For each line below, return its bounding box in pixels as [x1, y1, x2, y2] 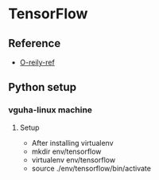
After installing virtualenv [31, 138, 114, 147]
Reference [8, 37, 61, 50]
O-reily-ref [19, 57, 56, 67]
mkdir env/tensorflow [31, 147, 102, 156]
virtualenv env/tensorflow [31, 155, 116, 164]
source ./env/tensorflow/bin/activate [31, 163, 151, 173]
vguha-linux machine [8, 104, 93, 115]
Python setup [8, 80, 77, 94]
